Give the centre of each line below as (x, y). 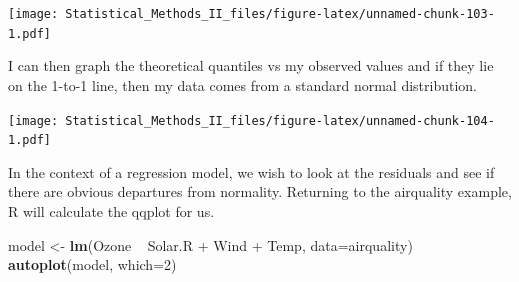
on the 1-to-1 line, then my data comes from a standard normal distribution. (243, 84)
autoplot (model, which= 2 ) (92, 264)
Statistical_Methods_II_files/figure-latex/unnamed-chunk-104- (280, 120)
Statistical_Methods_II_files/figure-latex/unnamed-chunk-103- (280, 14)
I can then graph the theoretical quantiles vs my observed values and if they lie (251, 65)
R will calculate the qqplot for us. (111, 211)
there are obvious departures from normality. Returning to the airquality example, (260, 191)
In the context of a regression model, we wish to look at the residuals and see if (251, 171)
